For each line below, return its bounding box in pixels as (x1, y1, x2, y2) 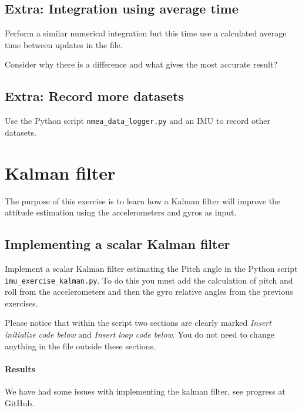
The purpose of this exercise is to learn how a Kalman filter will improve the (5, 194, 281, 207)
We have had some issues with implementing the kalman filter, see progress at (5, 385, 286, 397)
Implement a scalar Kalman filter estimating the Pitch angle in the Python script (5, 262, 298, 274)
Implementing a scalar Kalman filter (5, 235, 230, 253)
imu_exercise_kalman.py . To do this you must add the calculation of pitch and (5, 274, 293, 286)
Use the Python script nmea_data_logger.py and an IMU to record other (5, 114, 270, 127)
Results (5, 362, 35, 375)
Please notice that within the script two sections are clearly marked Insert (5, 316, 271, 329)
